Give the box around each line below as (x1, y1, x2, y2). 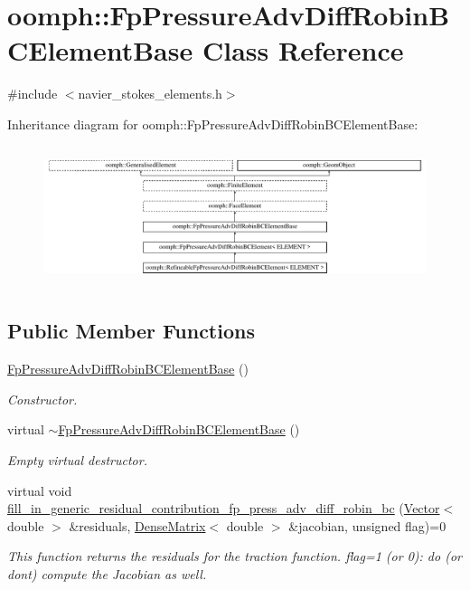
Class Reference (202, 32, 404, 69)
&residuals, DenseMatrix (69, 516, 206, 535)
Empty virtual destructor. (7, 451, 147, 470)
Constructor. (7, 389, 78, 408)
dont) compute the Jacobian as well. (7, 565, 207, 584)
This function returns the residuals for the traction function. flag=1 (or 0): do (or (7, 547, 462, 566)
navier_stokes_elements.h (78, 84, 222, 103)
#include (7, 84, 58, 103)
